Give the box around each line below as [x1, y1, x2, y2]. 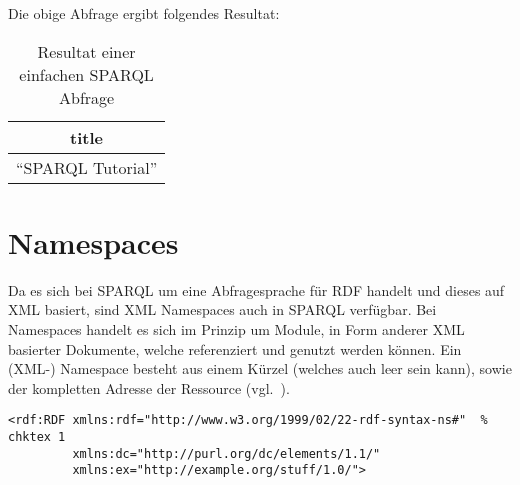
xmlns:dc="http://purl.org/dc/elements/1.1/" [72, 446, 381, 461]
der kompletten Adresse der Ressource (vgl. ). [8, 377, 290, 398]
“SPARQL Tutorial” [16, 155, 158, 179]
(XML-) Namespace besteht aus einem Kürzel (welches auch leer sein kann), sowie [8, 358, 512, 379]
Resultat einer [37, 39, 136, 63]
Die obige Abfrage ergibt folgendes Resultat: [8, 3, 280, 23]
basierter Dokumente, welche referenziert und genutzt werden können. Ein [8, 338, 462, 359]
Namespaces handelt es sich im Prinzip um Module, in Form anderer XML [8, 318, 465, 339]
